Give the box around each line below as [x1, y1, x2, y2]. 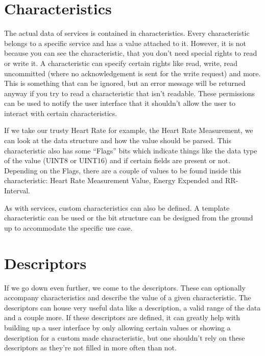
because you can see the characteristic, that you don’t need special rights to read [4, 48, 257, 58]
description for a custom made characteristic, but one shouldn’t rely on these [4, 332, 245, 343]
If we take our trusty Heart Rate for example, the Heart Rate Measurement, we [4, 125, 253, 136]
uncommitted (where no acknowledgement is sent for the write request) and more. [4, 68, 261, 78]
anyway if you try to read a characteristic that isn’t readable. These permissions [4, 87, 255, 98]
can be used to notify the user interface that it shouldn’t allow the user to [4, 98, 236, 108]
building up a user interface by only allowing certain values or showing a [4, 322, 231, 332]
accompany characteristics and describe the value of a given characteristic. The [4, 292, 251, 303]
